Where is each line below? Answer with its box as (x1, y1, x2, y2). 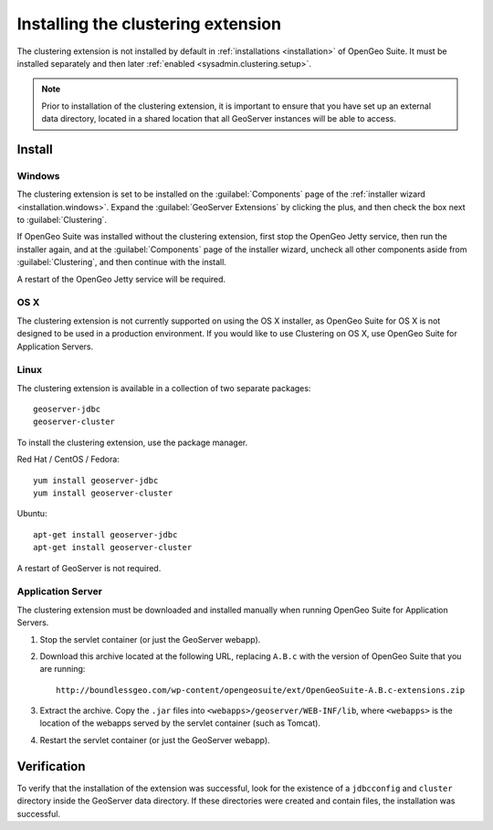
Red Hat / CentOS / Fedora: (16, 453, 121, 465)
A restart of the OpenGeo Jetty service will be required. (16, 273, 226, 284)
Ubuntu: (16, 508, 47, 519)
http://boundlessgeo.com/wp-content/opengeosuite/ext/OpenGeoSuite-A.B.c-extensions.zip (56, 685, 466, 695)
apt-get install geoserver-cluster (33, 542, 193, 553)
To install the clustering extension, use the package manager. (16, 437, 248, 448)
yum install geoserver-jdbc (33, 475, 159, 485)
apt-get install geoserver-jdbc (33, 529, 178, 539)
